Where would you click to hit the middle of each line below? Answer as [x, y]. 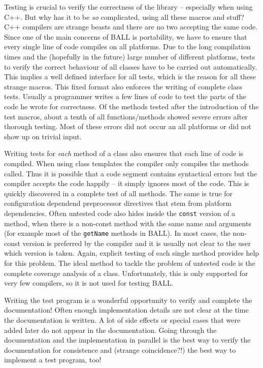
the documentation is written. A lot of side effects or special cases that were [122, 319]
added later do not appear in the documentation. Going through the [110, 330]
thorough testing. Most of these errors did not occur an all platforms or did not [128, 126]
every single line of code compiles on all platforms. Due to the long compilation [127, 47]
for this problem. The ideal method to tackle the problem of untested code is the [130, 263]
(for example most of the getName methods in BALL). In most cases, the [117, 233]
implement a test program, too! [53, 360]
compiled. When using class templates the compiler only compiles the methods [126, 163]
